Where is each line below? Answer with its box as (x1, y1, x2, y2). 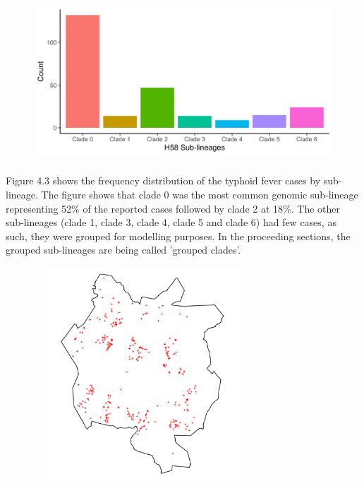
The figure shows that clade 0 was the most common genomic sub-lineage (41, 186, 358, 201)
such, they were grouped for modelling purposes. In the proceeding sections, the (6, 228, 351, 243)
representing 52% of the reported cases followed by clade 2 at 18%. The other (6, 201, 341, 215)
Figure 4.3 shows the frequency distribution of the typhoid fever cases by (6, 173, 321, 188)
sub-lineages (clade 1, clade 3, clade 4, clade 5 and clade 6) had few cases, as (6, 215, 336, 230)
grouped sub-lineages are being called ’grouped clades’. (6, 242, 241, 257)
